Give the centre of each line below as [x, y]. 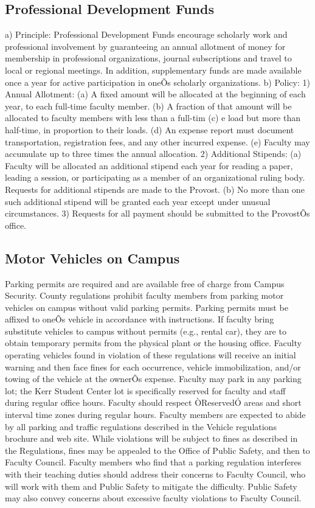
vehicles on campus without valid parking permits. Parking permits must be [147, 307]
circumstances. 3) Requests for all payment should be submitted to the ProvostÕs [157, 213]
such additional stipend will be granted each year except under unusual [138, 201]
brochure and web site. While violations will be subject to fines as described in [151, 438]
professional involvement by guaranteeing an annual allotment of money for [145, 46]
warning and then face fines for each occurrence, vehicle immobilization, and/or [153, 367]
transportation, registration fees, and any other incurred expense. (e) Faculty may [157, 141]
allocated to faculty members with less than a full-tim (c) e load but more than [153, 118]
